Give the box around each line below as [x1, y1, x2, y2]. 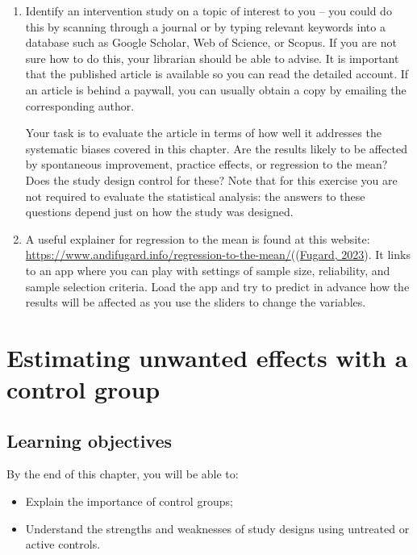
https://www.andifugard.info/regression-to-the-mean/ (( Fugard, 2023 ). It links [25, 246, 411, 263]
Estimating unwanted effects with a [6, 340, 408, 373]
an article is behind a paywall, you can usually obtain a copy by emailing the [25, 81, 407, 98]
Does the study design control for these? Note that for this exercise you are [25, 171, 398, 188]
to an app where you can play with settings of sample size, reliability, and [25, 261, 390, 278]
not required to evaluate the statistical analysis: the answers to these [25, 187, 365, 204]
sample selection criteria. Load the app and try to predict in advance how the [25, 277, 410, 294]
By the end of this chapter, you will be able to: [6, 465, 239, 482]
